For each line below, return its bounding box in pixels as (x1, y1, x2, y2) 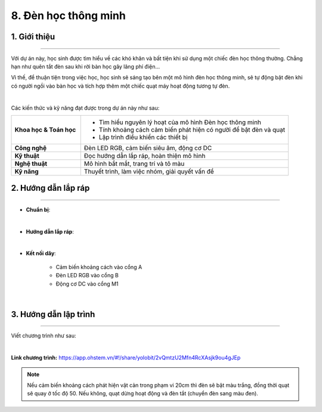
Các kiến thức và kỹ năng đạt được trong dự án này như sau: (11, 104, 160, 111)
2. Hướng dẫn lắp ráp (11, 183, 90, 193)
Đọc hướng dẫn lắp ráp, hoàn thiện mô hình (83, 151, 206, 160)
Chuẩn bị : (26, 206, 51, 213)
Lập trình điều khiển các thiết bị (98, 133, 188, 141)
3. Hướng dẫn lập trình (11, 309, 95, 319)
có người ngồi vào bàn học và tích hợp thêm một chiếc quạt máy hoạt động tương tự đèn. (11, 82, 230, 89)
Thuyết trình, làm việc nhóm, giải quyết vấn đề (83, 167, 214, 175)
